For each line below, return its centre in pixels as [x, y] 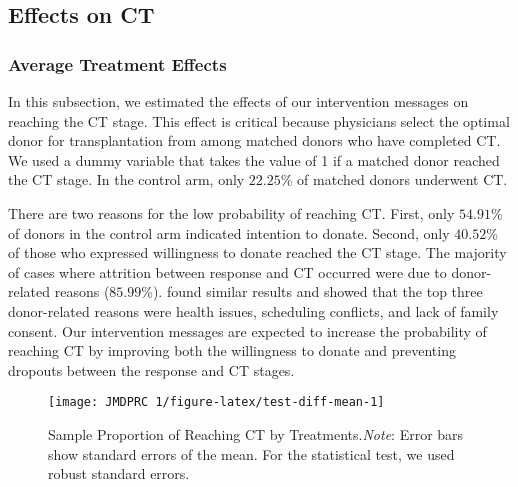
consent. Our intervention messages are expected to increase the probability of [247, 330]
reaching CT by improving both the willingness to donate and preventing [232, 350]
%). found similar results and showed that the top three [312, 291]
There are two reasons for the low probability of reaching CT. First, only [231, 212]
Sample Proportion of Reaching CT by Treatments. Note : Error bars [256, 433]
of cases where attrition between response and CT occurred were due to [227, 271]
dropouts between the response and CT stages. [151, 369]
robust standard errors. [119, 473]
